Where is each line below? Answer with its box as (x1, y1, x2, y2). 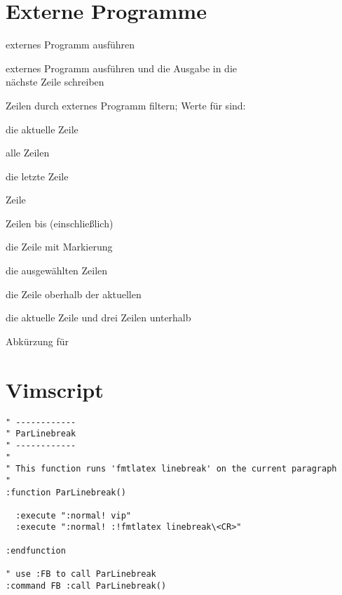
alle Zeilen (6, 145, 50, 160)
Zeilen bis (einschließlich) (6, 215, 114, 230)
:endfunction (6, 545, 66, 556)
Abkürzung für (6, 333, 69, 348)
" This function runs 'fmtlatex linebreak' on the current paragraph (6, 464, 337, 474)
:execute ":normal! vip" (15, 510, 131, 521)
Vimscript (6, 375, 104, 403)
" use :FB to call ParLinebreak (6, 569, 156, 580)
